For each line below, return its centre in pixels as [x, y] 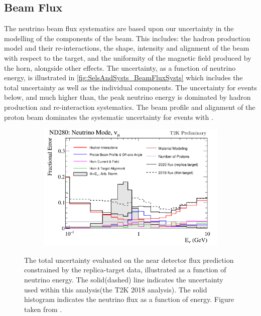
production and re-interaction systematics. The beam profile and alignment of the [130, 107]
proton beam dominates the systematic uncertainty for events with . [109, 117]
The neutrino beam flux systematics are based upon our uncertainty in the [119, 28]
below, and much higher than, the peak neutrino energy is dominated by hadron [127, 97]
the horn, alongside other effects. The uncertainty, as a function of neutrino [120, 67]
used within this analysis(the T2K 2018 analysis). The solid [116, 289]
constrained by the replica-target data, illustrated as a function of [125, 270]
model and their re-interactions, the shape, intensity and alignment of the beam [127, 48]
